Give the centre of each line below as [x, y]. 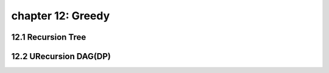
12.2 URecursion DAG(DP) [61, 56]
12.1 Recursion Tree [49, 37]
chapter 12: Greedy [61, 16]
